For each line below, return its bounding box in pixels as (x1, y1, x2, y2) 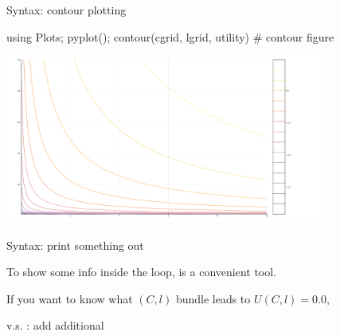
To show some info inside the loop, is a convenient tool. (6, 263, 277, 280)
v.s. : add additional (6, 317, 104, 334)
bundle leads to (175, 290, 251, 306)
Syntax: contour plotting (6, 2, 127, 18)
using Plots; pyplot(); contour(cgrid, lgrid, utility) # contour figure (6, 28, 334, 45)
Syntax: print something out (6, 236, 144, 253)
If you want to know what (6, 290, 133, 306)
